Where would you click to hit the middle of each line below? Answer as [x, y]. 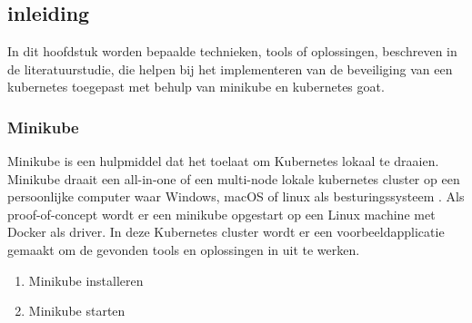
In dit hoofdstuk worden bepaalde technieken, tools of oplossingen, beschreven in [232, 51]
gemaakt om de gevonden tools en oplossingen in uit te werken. [184, 249]
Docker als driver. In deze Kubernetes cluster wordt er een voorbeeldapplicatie [226, 232]
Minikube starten [77, 311]
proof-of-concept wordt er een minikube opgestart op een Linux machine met [221, 214]
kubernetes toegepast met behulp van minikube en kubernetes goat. [196, 87]
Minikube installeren [86, 280]
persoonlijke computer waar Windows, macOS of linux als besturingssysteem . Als [236, 196]
